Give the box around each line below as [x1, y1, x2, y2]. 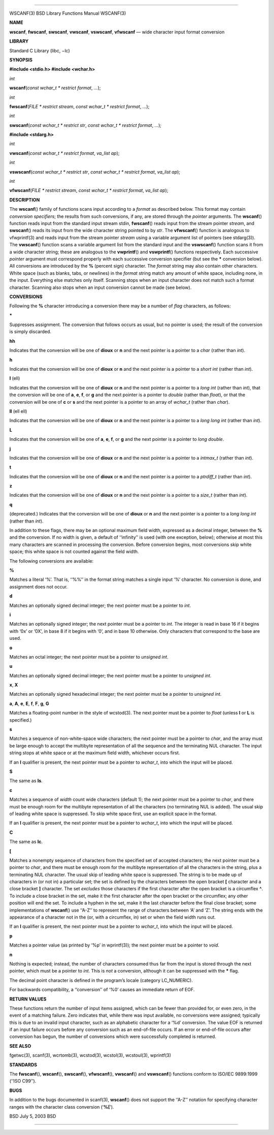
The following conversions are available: [9, 558, 94, 564]
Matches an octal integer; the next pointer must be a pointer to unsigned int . [9, 654, 168, 660]
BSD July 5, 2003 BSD [9, 1113, 56, 1119]
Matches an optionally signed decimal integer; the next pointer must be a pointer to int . [9, 602, 191, 608]
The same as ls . [9, 777, 43, 784]
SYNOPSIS [9, 56, 33, 63]
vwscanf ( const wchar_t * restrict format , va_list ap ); [9, 150, 120, 156]
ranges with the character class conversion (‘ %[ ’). [9, 1104, 114, 1110]
